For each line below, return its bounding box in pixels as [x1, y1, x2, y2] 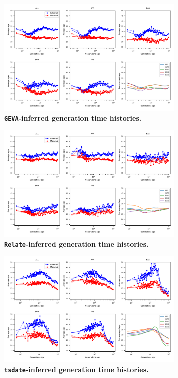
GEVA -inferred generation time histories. [4, 112, 142, 123]
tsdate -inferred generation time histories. [4, 364, 149, 375]
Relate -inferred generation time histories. [4, 238, 149, 249]
